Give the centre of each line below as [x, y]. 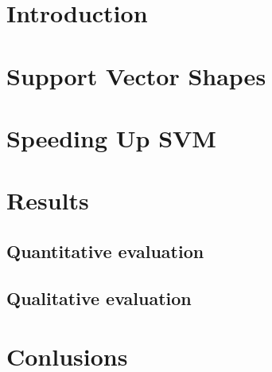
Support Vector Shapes [136, 75]
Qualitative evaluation [99, 298]
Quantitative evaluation [105, 251]
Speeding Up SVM [111, 137]
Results [48, 200]
